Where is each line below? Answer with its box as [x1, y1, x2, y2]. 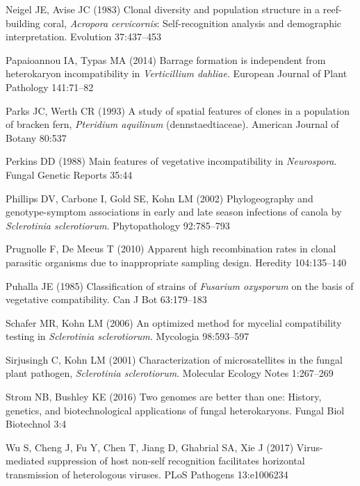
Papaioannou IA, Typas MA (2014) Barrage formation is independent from [6, 52, 326, 67]
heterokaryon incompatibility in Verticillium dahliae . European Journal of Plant [6, 66, 347, 81]
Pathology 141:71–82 [6, 79, 94, 94]
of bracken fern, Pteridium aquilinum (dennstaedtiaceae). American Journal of [6, 117, 339, 131]
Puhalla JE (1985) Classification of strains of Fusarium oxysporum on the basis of [6, 278, 354, 293]
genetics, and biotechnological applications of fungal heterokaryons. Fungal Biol [6, 403, 345, 417]
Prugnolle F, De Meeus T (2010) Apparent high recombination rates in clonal [6, 241, 336, 256]
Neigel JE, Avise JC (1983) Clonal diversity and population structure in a [6, 2, 320, 16]
